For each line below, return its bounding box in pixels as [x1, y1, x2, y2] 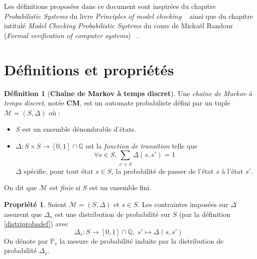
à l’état [221, 165, 243, 176]
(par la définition [179, 208, 231, 219]
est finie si [49, 182, 81, 193]
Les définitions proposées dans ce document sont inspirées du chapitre [4, 1, 216, 11]
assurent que [4, 208, 42, 219]
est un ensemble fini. [89, 182, 152, 193]
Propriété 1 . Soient [4, 199, 67, 209]
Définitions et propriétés [4, 59, 174, 79]
